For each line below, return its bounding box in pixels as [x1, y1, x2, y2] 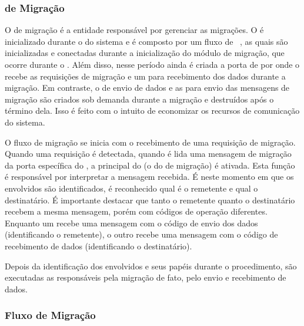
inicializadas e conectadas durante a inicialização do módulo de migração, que [5, 47, 285, 59]
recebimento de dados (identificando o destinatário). [5, 239, 192, 252]
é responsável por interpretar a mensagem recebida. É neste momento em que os [5, 170, 294, 183]
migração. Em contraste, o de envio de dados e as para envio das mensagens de [5, 81, 290, 94]
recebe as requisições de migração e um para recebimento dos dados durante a [5, 70, 286, 82]
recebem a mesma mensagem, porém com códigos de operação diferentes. [5, 205, 268, 218]
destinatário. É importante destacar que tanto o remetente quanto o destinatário [5, 193, 295, 206]
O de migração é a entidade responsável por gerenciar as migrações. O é [5, 24, 264, 36]
